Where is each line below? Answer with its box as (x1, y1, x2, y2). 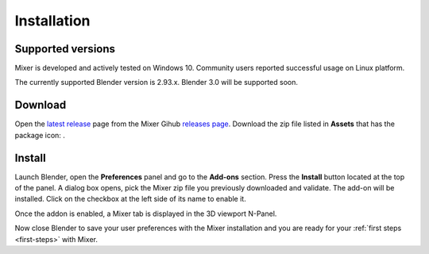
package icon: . (14, 130, 65, 140)
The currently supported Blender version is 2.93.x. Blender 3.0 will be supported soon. (14, 78, 298, 87)
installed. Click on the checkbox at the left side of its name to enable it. (14, 194, 246, 204)
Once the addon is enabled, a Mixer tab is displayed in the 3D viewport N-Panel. (14, 209, 277, 218)
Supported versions (14, 42, 115, 56)
